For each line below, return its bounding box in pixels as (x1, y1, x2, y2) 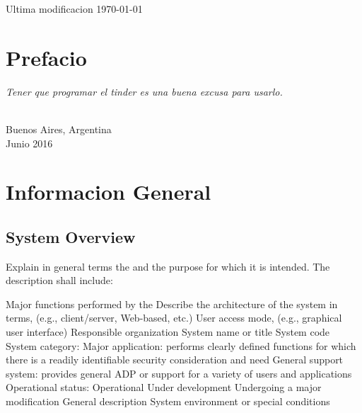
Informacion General (6, 177, 211, 206)
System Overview (6, 225, 136, 247)
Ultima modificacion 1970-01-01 (6, 1, 143, 16)
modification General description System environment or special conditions (6, 394, 330, 409)
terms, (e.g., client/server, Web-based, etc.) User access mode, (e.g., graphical (6, 310, 342, 325)
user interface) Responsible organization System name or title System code (6, 324, 330, 339)
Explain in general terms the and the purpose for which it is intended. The (6, 259, 330, 273)
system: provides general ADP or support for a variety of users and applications (6, 366, 352, 380)
